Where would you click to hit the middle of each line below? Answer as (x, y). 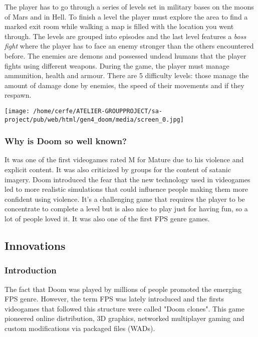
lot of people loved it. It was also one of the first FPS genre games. (107, 219)
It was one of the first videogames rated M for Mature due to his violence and (124, 159)
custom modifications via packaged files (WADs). (80, 328)
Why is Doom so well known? (66, 141)
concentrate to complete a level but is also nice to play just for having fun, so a (126, 209)
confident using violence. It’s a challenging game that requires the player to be (125, 199)
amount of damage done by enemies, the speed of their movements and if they (124, 85)
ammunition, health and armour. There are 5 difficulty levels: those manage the (127, 75)
